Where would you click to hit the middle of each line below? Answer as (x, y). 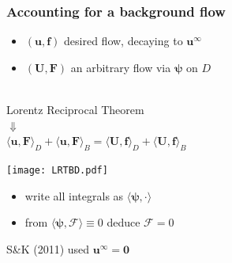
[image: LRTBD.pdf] (57, 170)
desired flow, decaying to (123, 41)
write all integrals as (74, 195)
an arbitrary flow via (121, 67)
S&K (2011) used (48, 248)
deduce (123, 222)
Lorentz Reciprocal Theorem (75, 109)
